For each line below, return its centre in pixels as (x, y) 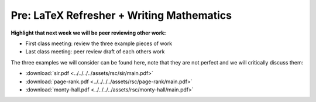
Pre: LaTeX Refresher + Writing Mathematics (121, 15)
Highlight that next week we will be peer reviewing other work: (88, 33)
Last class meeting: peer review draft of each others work (95, 52)
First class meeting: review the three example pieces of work (99, 43)
